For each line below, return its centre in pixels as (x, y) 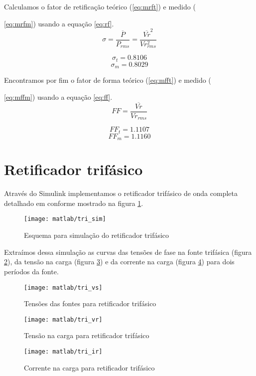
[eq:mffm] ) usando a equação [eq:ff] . (58, 96)
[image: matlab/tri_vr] (63, 319)
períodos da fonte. (31, 271)
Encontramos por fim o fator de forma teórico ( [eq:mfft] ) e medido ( (108, 80)
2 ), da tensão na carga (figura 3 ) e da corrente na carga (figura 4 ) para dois (119, 262)
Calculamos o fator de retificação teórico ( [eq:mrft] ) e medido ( (100, 6)
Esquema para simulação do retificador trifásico (97, 235)
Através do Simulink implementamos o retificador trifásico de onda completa (121, 193)
